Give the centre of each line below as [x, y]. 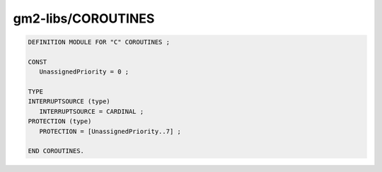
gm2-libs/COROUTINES [84, 18]
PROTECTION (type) [60, 121]
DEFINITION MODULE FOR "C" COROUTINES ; [99, 42]
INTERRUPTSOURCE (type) [69, 102]
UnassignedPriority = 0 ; [84, 72]
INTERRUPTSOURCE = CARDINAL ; [92, 111]
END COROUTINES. [56, 151]
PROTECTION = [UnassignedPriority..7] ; [110, 131]
